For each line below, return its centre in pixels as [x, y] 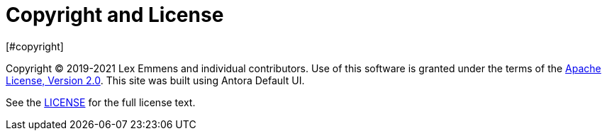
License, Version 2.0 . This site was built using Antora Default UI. [155, 80]
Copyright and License [115, 15]
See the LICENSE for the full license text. [101, 102]
